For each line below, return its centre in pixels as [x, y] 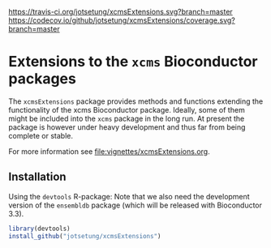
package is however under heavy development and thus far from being [127, 127]
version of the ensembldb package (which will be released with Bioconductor [135, 205]
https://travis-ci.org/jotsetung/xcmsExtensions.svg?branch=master [120, 12]
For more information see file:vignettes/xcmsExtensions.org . [109, 151]
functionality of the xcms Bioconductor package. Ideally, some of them [127, 109]
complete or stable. [41, 135]
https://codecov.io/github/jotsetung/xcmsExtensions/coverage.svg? [122, 20]
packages [43, 79]
